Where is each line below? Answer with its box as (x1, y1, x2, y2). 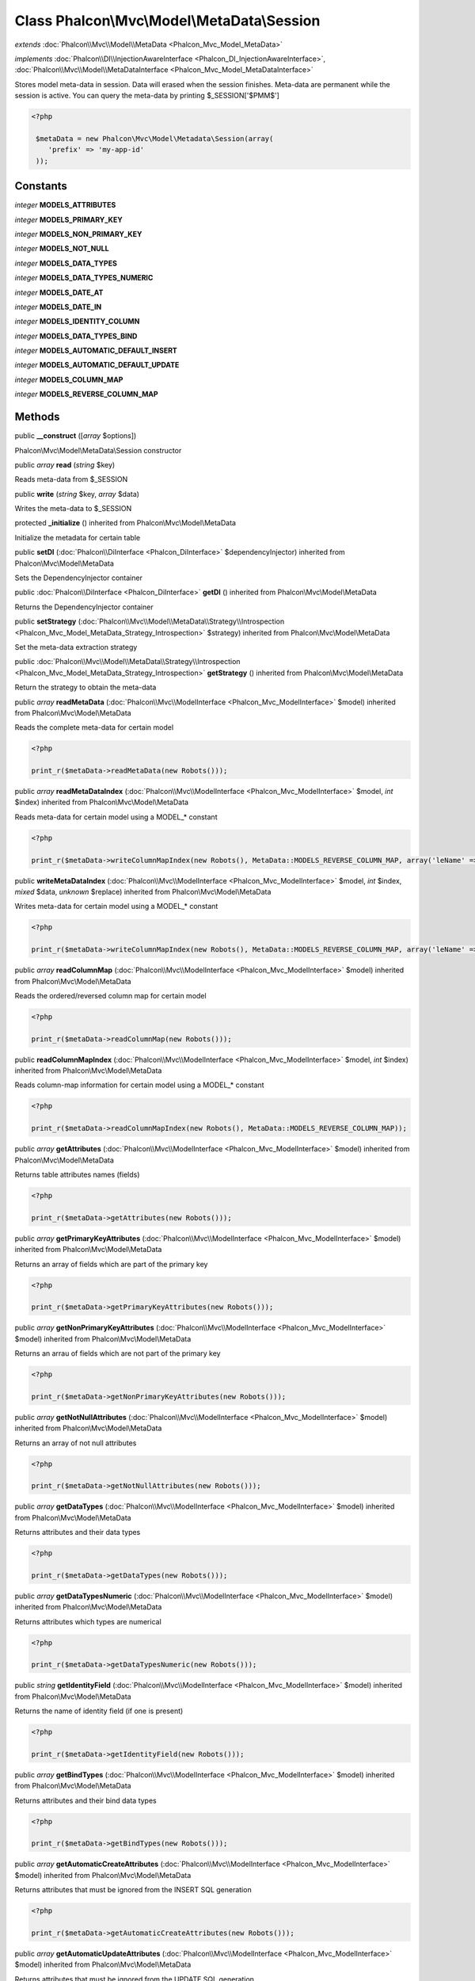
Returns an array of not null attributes (14, 1438, 137, 1448)
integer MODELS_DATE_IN (14, 302, 102, 311)
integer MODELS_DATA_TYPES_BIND (14, 331, 138, 341)
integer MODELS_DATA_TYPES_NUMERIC (14, 273, 154, 283)
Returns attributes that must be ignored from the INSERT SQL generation (14, 1885, 253, 1895)
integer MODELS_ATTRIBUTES (14, 200, 116, 210)
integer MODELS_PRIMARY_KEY (14, 215, 123, 224)
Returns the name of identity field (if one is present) (14, 1706, 184, 1716)
